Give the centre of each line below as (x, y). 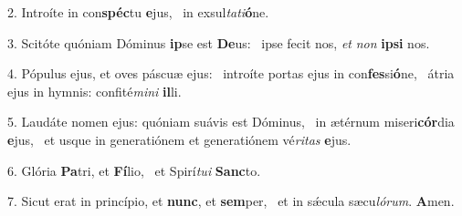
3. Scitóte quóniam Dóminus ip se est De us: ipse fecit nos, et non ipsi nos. (219, 42)
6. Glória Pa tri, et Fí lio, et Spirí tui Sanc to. (134, 170)
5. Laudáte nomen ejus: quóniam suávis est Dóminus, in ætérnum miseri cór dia (231, 122)
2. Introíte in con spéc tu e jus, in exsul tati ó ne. (138, 12)
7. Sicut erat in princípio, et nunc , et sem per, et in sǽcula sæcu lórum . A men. (231, 201)
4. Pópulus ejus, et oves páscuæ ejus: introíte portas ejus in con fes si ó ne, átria (231, 73)
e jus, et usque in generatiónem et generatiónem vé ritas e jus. (179, 139)
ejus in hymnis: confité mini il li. (94, 91)
